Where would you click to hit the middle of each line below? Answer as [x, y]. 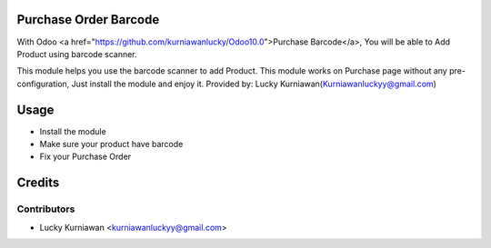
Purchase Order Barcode [88, 20]
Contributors [46, 209]
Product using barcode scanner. [77, 54]
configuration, [43, 84]
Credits [38, 183]
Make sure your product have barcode [111, 144]
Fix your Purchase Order [85, 157]
